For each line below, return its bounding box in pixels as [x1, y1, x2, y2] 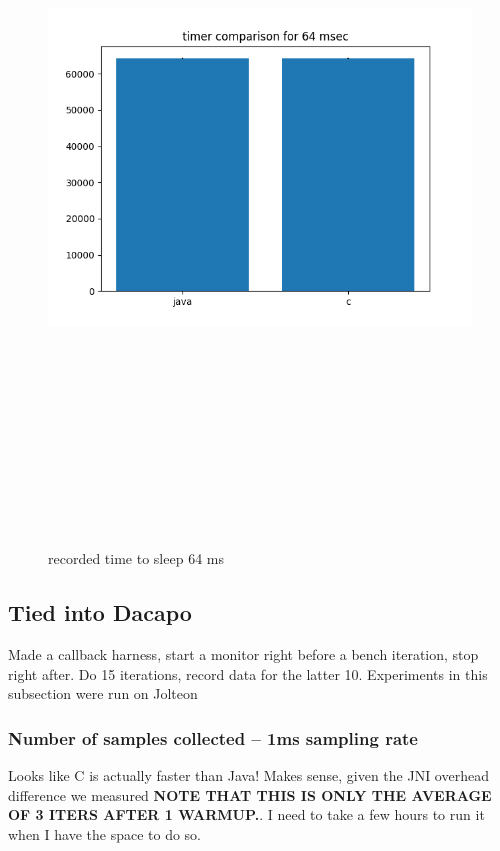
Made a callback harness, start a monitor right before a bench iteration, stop [8, 644, 479, 665]
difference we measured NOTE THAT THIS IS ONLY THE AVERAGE [8, 784, 492, 805]
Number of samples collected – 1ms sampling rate [8, 725, 418, 750]
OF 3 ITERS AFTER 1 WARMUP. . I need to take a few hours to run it [8, 804, 485, 825]
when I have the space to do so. [8, 824, 202, 845]
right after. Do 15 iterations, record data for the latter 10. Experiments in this [8, 663, 488, 684]
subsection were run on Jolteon [8, 683, 198, 704]
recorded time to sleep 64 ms [48, 548, 224, 569]
